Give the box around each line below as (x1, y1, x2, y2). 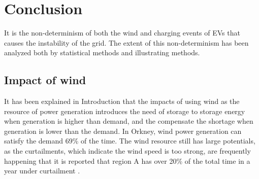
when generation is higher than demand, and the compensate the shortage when (4, 116, 253, 126)
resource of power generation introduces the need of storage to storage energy (4, 105, 245, 116)
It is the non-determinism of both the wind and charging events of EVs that (4, 27, 240, 38)
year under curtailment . (4, 165, 80, 176)
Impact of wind (4, 72, 86, 88)
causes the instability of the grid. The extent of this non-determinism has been (4, 37, 249, 48)
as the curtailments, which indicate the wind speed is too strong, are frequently (4, 146, 251, 156)
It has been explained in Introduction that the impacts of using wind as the (4, 96, 240, 106)
